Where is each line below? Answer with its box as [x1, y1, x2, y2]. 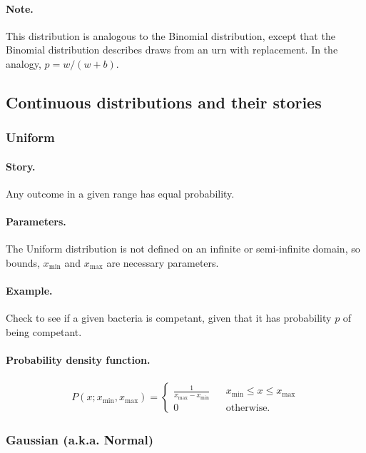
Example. [6, 283, 53, 298]
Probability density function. [6, 352, 151, 367]
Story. [6, 158, 36, 173]
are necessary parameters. [106, 255, 219, 270]
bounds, [6, 255, 40, 270]
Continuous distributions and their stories [6, 91, 322, 113]
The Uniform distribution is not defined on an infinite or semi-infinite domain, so [6, 241, 360, 256]
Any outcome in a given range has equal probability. [6, 186, 235, 200]
